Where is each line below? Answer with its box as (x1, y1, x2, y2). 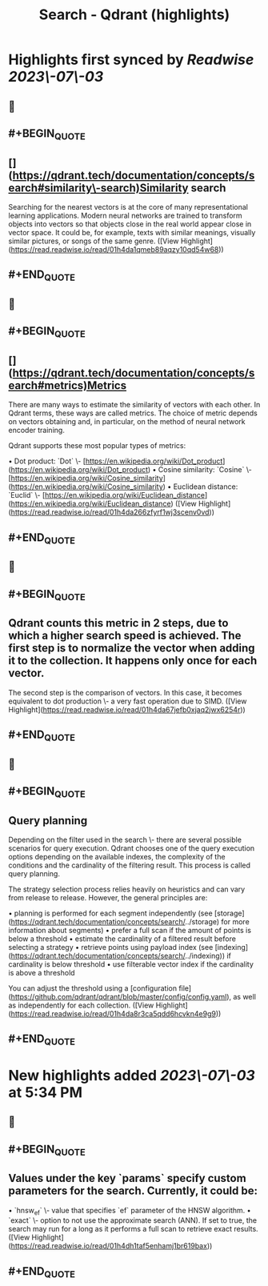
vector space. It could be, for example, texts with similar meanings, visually (8, 227, 256, 237)
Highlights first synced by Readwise (8, 50, 254, 69)
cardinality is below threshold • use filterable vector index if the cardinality (8, 959, 254, 969)
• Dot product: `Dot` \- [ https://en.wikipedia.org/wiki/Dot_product (8, 456, 223, 466)
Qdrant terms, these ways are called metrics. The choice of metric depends (8, 408, 258, 418)
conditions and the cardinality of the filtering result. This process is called (8, 860, 250, 870)
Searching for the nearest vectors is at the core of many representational (8, 202, 248, 211)
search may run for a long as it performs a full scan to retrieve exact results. (8, 1224, 258, 1234)
